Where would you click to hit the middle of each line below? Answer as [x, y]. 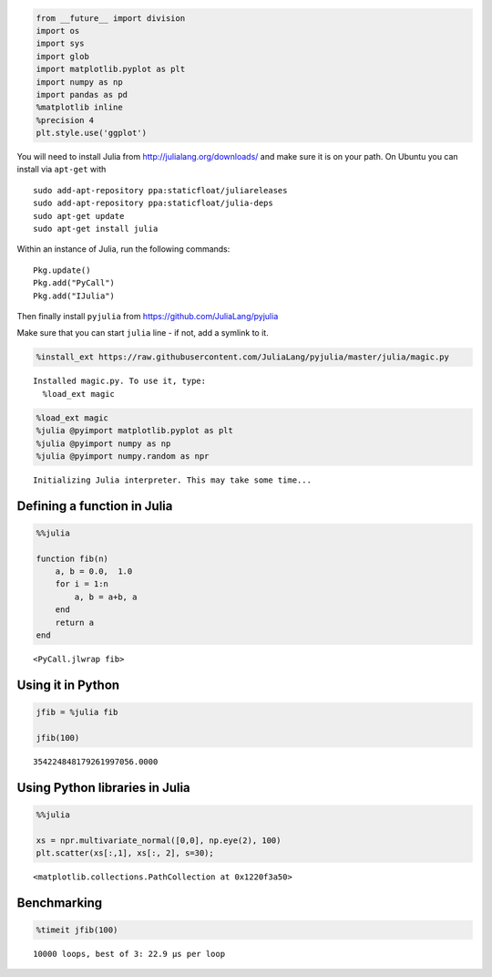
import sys [60, 44]
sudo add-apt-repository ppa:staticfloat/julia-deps [153, 203]
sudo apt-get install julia [96, 229]
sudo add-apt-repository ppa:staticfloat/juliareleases [160, 190]
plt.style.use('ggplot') [92, 133]
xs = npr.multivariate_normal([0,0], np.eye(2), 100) [159, 840]
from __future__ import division [111, 18]
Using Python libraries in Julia [103, 788]
